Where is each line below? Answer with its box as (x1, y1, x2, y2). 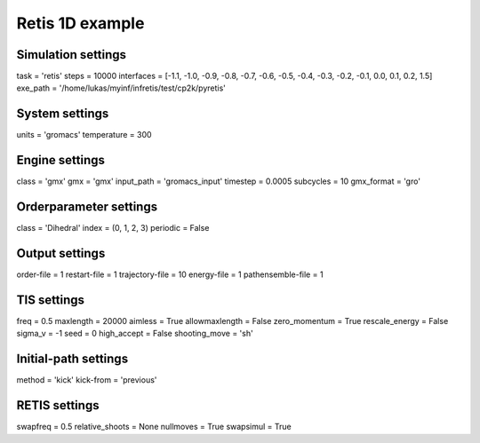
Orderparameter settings (16, 200, 158, 215)
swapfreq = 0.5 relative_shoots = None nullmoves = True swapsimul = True (16, 422, 292, 432)
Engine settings (16, 153, 106, 168)
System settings (16, 107, 109, 122)
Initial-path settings (16, 352, 129, 367)
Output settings (16, 245, 106, 261)
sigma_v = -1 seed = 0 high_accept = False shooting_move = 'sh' (16, 328, 253, 339)
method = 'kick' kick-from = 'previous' (16, 375, 157, 385)
